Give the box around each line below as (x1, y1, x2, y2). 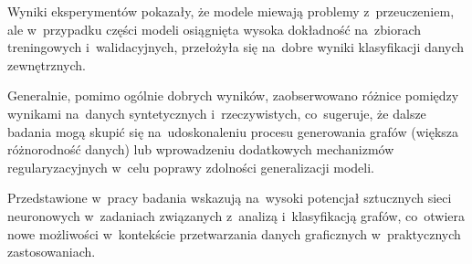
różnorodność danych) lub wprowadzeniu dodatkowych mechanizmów (7, 140, 394, 159)
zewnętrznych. (7, 55, 86, 74)
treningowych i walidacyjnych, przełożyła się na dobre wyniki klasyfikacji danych (7, 37, 465, 57)
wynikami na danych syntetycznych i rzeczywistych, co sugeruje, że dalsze (7, 103, 426, 122)
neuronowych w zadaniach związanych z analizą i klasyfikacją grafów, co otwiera (7, 206, 466, 225)
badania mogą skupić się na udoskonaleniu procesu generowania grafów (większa (7, 121, 459, 141)
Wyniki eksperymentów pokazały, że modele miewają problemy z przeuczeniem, (7, 2, 455, 20)
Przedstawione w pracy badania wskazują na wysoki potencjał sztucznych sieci (7, 188, 452, 207)
